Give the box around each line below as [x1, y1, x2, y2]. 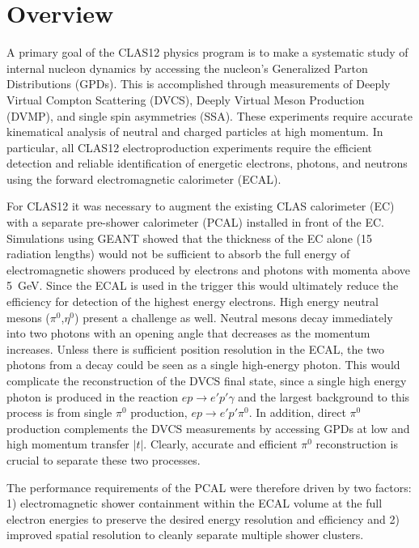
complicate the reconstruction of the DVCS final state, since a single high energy [6, 372, 407, 389]
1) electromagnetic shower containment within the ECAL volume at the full [6, 495, 383, 512]
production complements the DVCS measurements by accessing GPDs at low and [6, 419, 410, 436]
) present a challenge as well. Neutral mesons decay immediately [74, 308, 393, 325]
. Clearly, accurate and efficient [143, 435, 298, 452]
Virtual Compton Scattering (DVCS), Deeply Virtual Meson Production [6, 91, 365, 108]
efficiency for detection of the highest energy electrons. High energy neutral [6, 293, 379, 310]
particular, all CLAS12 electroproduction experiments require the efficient [6, 138, 373, 155]
